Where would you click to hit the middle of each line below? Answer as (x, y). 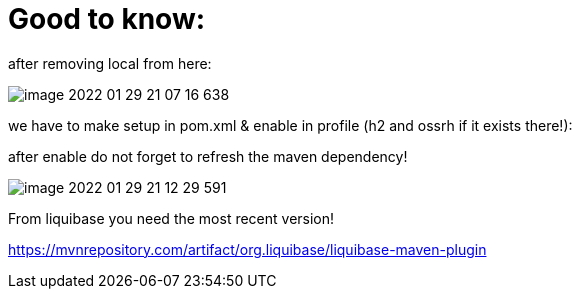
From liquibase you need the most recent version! (171, 218)
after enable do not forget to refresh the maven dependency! (208, 156)
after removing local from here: (110, 63)
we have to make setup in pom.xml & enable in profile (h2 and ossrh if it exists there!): (290, 125)
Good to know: (107, 19)
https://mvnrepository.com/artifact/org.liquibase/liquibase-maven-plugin (247, 249)
